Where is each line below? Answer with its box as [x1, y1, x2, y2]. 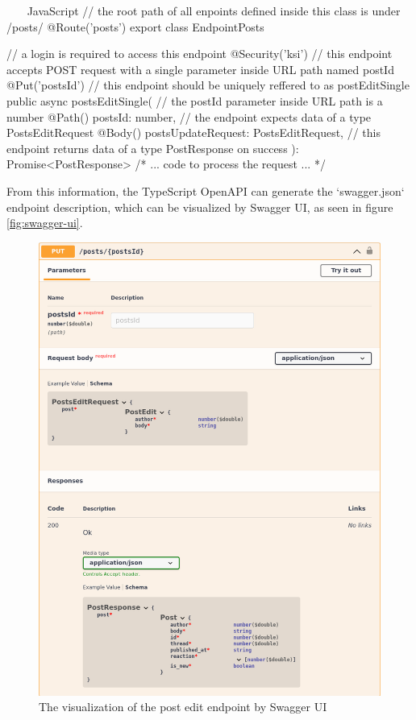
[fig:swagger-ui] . [6, 214, 83, 231]
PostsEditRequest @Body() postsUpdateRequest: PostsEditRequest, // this [6, 124, 381, 141]
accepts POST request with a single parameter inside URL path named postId [6, 60, 394, 77]
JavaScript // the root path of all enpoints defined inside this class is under [27, 2, 401, 19]
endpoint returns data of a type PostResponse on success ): [6, 139, 299, 156]
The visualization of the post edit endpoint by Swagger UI [39, 698, 327, 715]
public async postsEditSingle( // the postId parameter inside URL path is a [6, 92, 383, 109]
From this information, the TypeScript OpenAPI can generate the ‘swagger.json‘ [6, 182, 405, 199]
